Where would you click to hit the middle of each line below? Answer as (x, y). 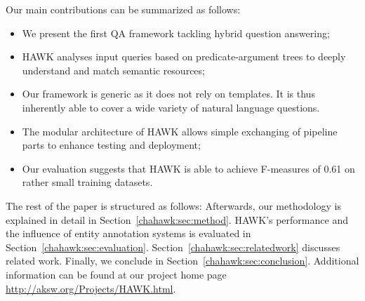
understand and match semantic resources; (113, 70)
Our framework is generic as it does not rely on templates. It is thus (168, 94)
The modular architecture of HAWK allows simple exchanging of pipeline (180, 131)
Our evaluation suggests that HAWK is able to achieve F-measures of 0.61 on (188, 168)
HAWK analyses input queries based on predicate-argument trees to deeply (184, 56)
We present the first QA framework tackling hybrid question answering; (176, 33)
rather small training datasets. (87, 182)
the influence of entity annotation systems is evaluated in (128, 233)
